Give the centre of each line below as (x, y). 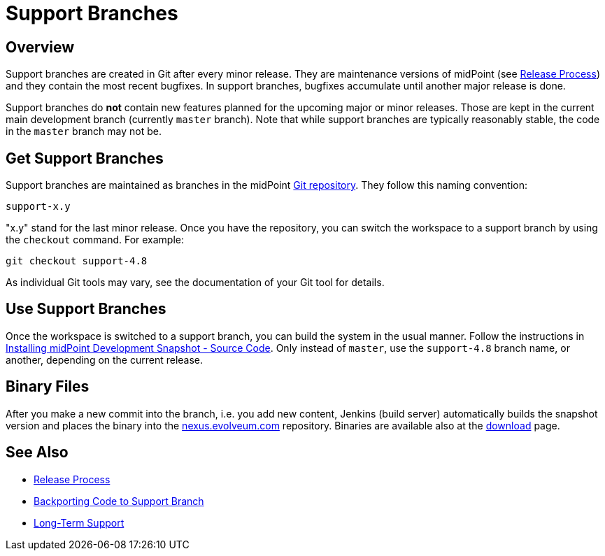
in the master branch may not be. (84, 131)
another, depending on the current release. (105, 359)
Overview (40, 47)
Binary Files (48, 387)
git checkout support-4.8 (77, 261)
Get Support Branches (85, 158)
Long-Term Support (79, 522)
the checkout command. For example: (95, 240)
